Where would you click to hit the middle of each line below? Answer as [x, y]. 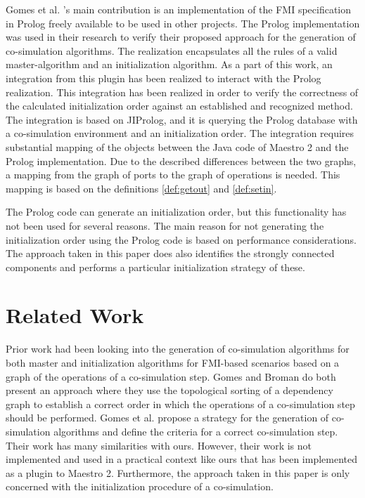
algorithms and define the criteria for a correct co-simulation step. [196, 431]
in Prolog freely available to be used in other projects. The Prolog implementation [183, 23]
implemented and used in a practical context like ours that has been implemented [182, 459]
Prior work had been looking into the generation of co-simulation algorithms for [178, 349]
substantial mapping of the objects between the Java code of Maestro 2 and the [177, 146]
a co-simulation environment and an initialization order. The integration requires [180, 133]
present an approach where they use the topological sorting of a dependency [169, 390]
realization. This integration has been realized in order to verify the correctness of [182, 92]
